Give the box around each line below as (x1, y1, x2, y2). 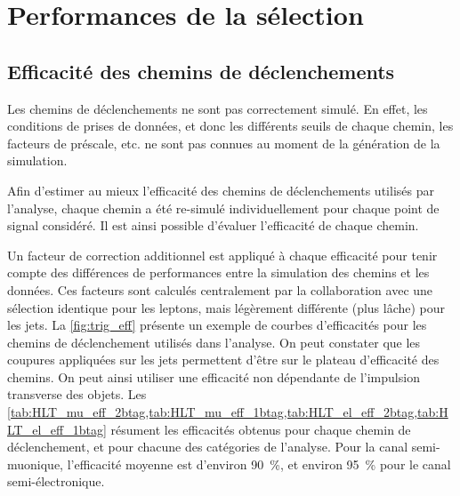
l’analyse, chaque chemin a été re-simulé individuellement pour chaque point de (7, 198, 440, 217)
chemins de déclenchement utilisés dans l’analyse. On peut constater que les (7, 332, 421, 351)
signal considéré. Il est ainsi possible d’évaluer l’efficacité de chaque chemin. (7, 216, 419, 235)
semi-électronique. (7, 472, 105, 491)
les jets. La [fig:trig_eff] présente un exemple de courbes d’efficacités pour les (7, 316, 427, 334)
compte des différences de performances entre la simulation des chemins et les (7, 263, 430, 282)
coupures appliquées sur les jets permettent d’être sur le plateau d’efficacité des (7, 350, 440, 369)
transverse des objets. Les (7, 385, 147, 404)
